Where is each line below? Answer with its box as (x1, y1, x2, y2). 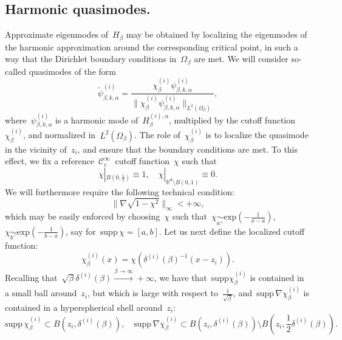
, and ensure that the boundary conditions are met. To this (77, 142, 298, 155)
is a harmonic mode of (55, 113, 139, 126)
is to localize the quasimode (205, 128, 309, 141)
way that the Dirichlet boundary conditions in (5, 52, 177, 65)
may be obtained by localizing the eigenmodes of (126, 28, 307, 41)
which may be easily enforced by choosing (5, 210, 160, 223)
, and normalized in (23, 128, 96, 141)
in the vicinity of (5, 142, 67, 155)
